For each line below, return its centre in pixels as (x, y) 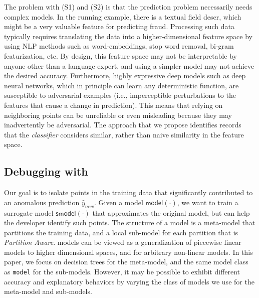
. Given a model (119, 202)
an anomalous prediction (42, 202)
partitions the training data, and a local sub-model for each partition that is (121, 232)
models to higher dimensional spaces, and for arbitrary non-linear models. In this (128, 252)
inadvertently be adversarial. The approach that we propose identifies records (123, 125)
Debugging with (46, 171)
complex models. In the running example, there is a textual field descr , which (123, 16)
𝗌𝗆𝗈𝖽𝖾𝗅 (66, 213)
